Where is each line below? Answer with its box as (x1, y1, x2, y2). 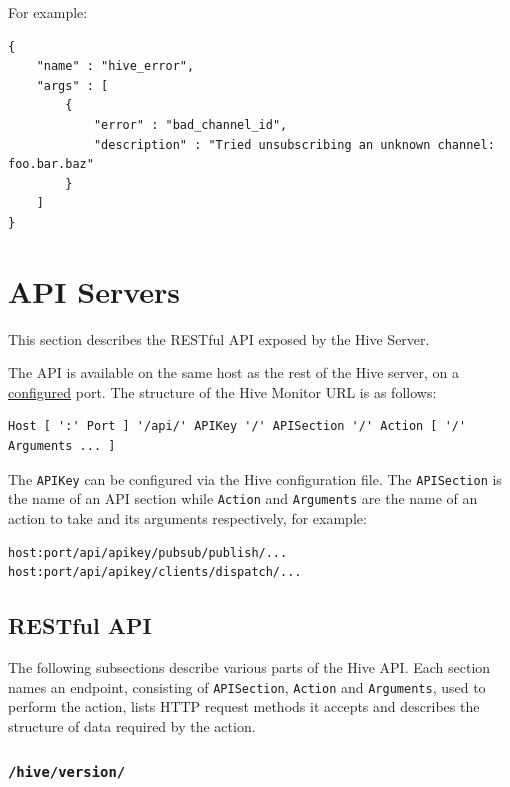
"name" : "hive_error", (36, 59, 195, 74)
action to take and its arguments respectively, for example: (8, 507, 367, 528)
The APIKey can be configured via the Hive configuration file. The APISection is (8, 468, 502, 489)
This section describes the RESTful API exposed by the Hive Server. (8, 328, 430, 349)
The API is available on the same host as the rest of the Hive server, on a (8, 362, 460, 383)
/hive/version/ (8, 764, 126, 781)
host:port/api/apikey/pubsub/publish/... (8, 545, 288, 560)
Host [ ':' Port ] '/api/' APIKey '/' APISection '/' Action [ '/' (8, 419, 467, 434)
